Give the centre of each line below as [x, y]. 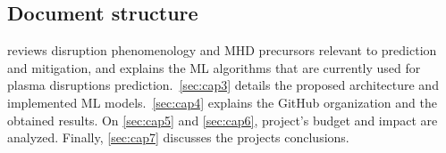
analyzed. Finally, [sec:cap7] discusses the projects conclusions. [178, 137]
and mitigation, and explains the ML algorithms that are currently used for [214, 67]
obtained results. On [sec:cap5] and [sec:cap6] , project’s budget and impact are [223, 120]
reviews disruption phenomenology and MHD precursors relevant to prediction [222, 50]
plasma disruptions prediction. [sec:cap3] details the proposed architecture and [223, 85]
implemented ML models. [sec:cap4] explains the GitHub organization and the [222, 102]
